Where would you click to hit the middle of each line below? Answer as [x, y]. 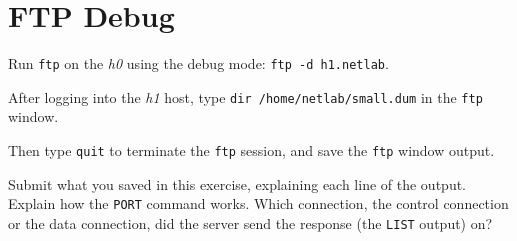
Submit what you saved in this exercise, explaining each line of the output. [237, 183]
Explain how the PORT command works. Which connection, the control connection [258, 203]
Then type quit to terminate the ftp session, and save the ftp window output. [251, 150]
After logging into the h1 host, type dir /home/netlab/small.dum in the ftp [245, 96]
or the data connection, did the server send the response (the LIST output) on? [250, 222]
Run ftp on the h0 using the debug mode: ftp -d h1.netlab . [198, 63]
